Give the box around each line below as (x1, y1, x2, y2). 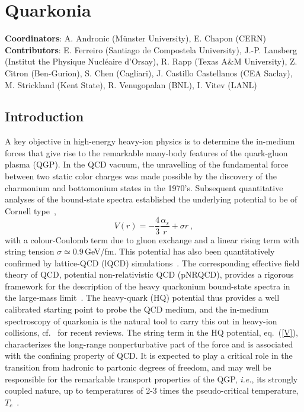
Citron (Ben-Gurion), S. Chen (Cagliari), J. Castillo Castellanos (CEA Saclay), (5, 66, 293, 79)
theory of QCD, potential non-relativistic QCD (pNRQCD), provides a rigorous (5, 268, 294, 281)
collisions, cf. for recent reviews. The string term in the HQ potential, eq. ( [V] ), (5, 326, 298, 339)
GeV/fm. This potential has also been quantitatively (84, 245, 275, 257)
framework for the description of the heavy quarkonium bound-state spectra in (5, 279, 290, 292)
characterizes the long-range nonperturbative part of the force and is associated (5, 337, 293, 350)
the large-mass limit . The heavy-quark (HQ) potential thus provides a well (5, 291, 280, 304)
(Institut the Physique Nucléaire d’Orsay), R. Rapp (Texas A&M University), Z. (5, 55, 297, 67)
